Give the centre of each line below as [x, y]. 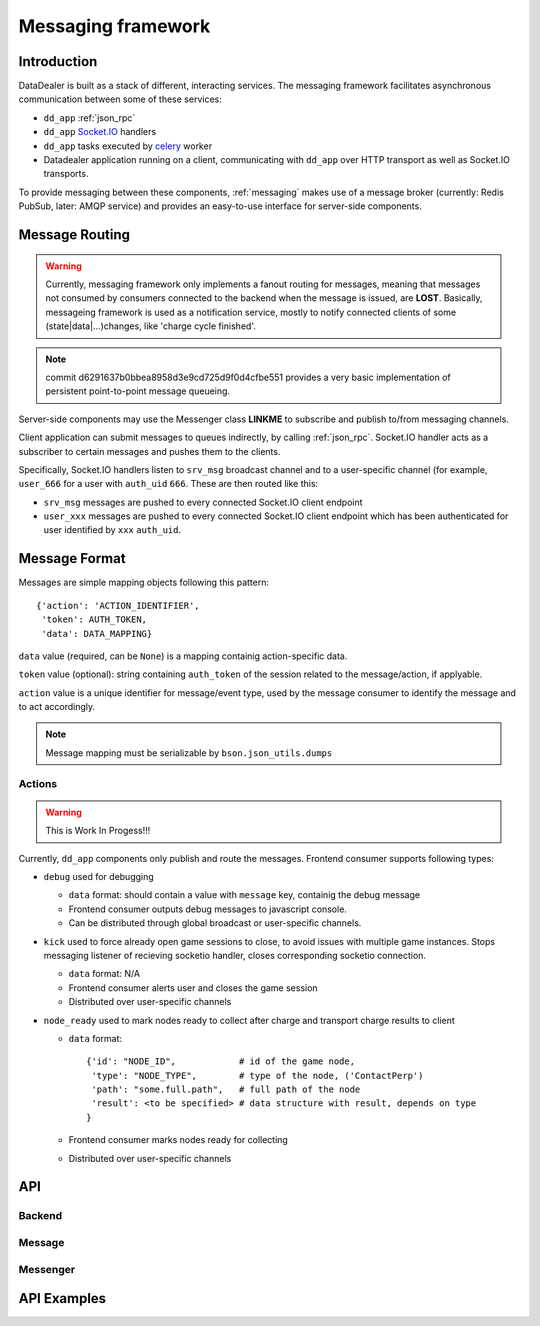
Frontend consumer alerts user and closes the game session [193, 987]
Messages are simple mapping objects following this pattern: [144, 582]
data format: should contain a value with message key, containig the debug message [244, 895]
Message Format [72, 558]
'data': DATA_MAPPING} [97, 633]
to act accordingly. [57, 707]
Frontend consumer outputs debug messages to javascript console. [207, 909]
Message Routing [74, 234]
